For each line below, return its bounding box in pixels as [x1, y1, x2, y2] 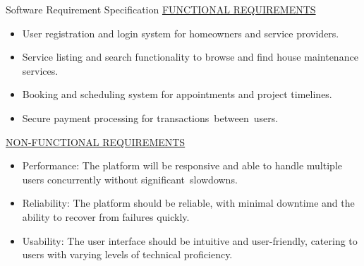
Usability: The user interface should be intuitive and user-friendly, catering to [22, 233, 358, 248]
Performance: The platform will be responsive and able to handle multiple [22, 158, 342, 173]
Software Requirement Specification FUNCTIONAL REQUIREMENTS [6, 2, 316, 16]
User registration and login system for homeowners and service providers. [22, 25, 339, 40]
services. [22, 63, 59, 78]
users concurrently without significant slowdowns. [22, 171, 238, 186]
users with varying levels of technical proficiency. [22, 247, 233, 262]
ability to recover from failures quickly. [22, 209, 190, 224]
